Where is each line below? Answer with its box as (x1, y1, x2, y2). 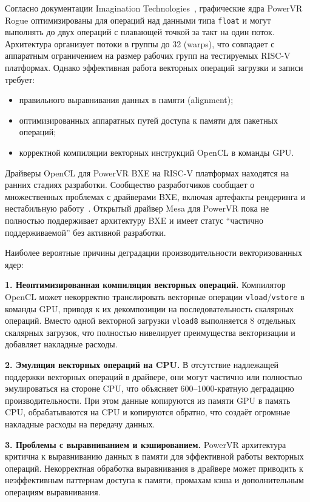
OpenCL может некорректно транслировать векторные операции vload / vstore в (5, 290, 305, 303)
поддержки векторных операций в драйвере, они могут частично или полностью (5, 370, 302, 383)
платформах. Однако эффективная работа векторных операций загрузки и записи (5, 61, 303, 74)
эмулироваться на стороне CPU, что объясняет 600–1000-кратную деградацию (5, 382, 294, 395)
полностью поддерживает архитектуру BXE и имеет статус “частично (5, 213, 264, 226)
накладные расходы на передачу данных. (5, 418, 155, 430)
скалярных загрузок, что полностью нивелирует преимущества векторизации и (5, 326, 295, 338)
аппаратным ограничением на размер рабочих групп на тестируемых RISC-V (5, 49, 291, 62)
